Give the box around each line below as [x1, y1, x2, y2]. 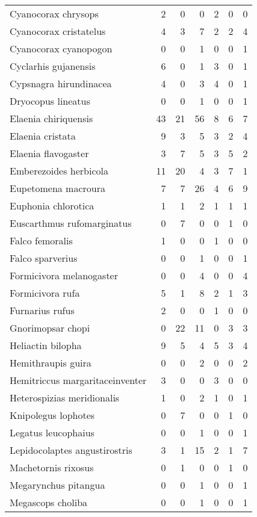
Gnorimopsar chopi [10, 321, 90, 335]
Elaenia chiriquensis [10, 111, 93, 125]
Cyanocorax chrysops [10, 7, 99, 20]
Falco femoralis [10, 234, 73, 247]
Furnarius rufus [10, 303, 75, 317]
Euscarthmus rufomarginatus [10, 216, 132, 230]
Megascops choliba [10, 495, 88, 509]
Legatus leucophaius [10, 426, 94, 439]
